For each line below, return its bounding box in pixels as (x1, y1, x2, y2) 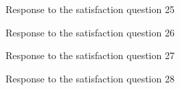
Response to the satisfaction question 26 (5, 25, 175, 39)
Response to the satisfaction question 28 (5, 71, 175, 85)
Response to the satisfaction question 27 (5, 48, 175, 63)
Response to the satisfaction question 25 (5, 2, 175, 16)
